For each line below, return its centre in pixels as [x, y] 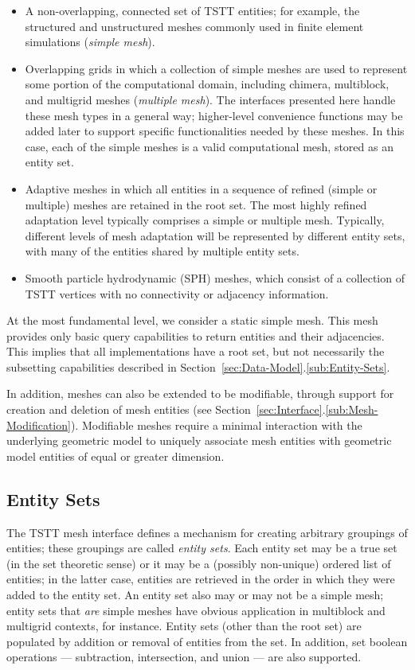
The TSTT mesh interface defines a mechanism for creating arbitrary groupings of [207, 532]
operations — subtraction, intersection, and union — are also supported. [184, 657]
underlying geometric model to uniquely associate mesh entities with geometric [199, 440]
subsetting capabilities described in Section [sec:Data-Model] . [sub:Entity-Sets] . [198, 366]
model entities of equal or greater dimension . [115, 456]
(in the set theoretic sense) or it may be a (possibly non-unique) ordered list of [199, 563]
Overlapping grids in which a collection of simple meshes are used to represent [216, 68]
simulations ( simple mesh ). [90, 42]
